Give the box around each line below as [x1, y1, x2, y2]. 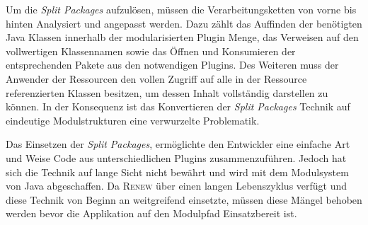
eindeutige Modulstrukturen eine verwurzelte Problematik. [6, 112, 260, 127]
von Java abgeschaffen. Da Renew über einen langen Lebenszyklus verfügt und [6, 178, 347, 193]
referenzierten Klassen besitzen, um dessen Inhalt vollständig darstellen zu [6, 85, 328, 100]
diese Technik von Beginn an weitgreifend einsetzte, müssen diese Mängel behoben [6, 192, 362, 207]
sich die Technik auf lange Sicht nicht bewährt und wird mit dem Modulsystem [6, 164, 349, 179]
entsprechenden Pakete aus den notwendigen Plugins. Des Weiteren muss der [6, 57, 339, 72]
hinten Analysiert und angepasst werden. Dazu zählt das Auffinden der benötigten [6, 16, 362, 30]
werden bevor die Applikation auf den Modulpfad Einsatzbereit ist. [6, 206, 297, 221]
